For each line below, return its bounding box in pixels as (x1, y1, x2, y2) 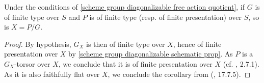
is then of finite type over (86, 38, 165, 49)
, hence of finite (173, 38, 222, 49)
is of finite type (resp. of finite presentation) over (89, 11, 242, 22)
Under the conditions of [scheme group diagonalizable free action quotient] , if (4, 2, 245, 12)
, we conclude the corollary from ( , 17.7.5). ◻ (108, 68, 251, 79)
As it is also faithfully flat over (4, 68, 100, 79)
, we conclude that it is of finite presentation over (58, 58, 213, 69)
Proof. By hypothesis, (4, 38, 71, 49)
